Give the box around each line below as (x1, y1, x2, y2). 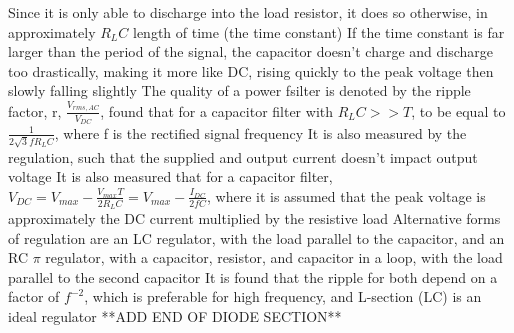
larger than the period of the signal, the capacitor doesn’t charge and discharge (8, 41, 494, 62)
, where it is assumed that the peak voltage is (206, 185, 486, 206)
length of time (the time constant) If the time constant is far (132, 21, 505, 42)
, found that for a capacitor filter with (100, 100, 334, 121)
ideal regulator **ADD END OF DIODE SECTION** (8, 306, 342, 327)
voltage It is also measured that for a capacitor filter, (8, 166, 333, 187)
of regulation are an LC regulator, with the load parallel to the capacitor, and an (8, 227, 505, 248)
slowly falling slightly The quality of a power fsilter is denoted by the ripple (8, 80, 471, 101)
